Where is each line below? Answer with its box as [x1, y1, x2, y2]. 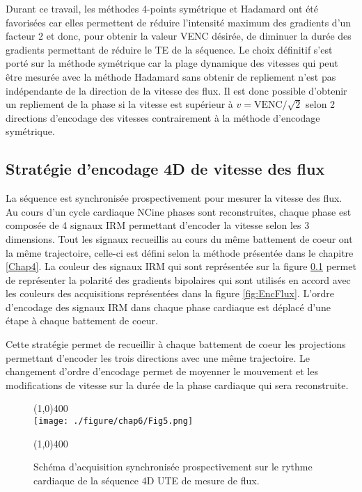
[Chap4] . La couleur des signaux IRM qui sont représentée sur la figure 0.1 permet [6, 259, 356, 273]
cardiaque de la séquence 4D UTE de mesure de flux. [33, 473, 260, 487]
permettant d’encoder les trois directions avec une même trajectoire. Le [6, 350, 310, 365]
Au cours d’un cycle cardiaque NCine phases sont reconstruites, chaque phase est [6, 204, 352, 219]
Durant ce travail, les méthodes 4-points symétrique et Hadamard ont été [6, 1, 319, 15]
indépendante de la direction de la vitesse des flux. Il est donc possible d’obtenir [6, 83, 347, 97]
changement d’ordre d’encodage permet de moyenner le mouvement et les [6, 364, 318, 379]
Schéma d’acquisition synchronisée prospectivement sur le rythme [33, 459, 313, 474]
